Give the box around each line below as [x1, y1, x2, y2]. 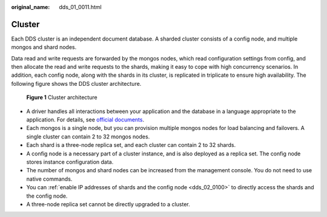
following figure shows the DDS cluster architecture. [11, 80, 142, 87]
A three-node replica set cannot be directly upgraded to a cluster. [26, 200, 190, 208]
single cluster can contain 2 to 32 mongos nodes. [26, 133, 150, 140]
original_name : [11, 4, 50, 10]
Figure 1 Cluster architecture [26, 94, 97, 101]
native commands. [26, 175, 73, 183]
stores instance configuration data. [26, 158, 114, 166]
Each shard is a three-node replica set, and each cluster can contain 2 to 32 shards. [26, 141, 236, 149]
